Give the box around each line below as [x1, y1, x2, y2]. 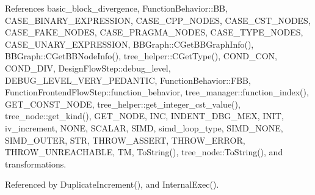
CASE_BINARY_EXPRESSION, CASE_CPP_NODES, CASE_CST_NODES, [5, 13, 311, 26]
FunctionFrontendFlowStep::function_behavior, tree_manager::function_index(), [5, 86, 309, 98]
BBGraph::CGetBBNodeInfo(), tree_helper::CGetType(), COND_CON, [5, 50, 277, 62]
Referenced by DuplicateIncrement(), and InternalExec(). [5, 178, 219, 191]
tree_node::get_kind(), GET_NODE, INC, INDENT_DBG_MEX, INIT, [5, 109, 284, 122]
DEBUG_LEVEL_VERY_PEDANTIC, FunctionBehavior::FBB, [5, 73, 251, 86]
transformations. [5, 157, 67, 170]
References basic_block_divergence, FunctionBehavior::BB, [5, 2, 228, 14]
